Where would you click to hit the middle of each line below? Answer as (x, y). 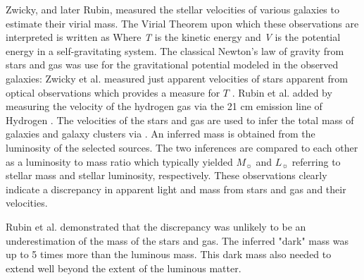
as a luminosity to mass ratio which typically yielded (119, 161)
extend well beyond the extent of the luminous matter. (124, 268)
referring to (316, 161)
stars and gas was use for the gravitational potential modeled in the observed (172, 65)
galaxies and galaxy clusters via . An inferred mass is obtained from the (161, 134)
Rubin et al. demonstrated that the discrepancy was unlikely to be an (156, 226)
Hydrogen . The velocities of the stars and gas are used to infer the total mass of (180, 120)
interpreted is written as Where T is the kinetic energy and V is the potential (173, 37)
